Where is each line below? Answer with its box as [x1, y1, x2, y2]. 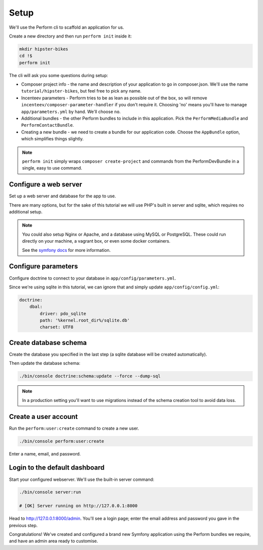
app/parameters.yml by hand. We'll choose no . [21, 109, 121, 114]
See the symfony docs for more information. [22, 247, 111, 253]
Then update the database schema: [9, 360, 80, 366]
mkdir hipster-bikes [19, 46, 68, 52]
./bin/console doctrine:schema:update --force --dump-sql [19, 373, 161, 379]
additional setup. [9, 209, 43, 215]
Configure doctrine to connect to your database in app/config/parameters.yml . [9, 275, 176, 281]
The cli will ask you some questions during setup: [9, 72, 108, 78]
